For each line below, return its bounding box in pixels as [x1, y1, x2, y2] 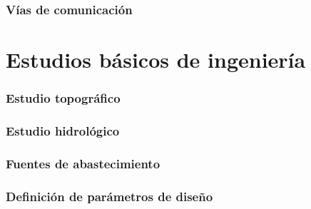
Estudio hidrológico [6, 121, 120, 139]
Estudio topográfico [6, 89, 121, 107]
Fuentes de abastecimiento [6, 154, 160, 172]
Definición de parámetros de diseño [6, 187, 213, 205]
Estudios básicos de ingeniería [6, 45, 306, 74]
